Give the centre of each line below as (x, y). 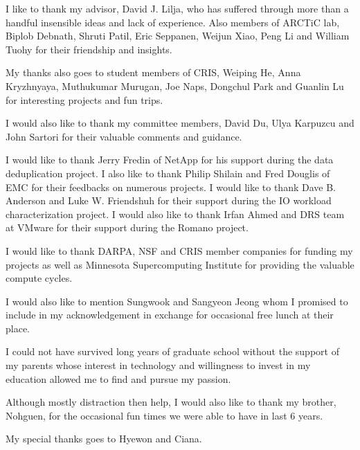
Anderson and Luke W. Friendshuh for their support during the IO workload (169, 200)
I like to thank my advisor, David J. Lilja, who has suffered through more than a (177, 8)
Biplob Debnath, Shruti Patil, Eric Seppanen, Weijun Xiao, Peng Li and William (178, 36)
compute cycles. (39, 278)
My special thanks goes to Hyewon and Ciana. (104, 439)
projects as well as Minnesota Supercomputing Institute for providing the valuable (180, 264)
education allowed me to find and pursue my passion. (118, 378)
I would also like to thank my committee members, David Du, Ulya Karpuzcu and (180, 123)
